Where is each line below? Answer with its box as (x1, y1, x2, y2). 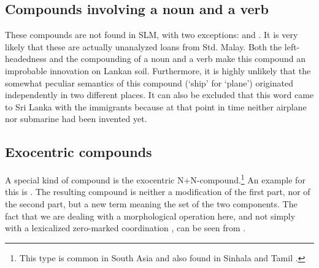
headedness (5, 52, 47, 65)
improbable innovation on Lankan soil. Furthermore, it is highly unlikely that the (5, 64, 311, 77)
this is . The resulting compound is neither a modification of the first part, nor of (5, 185, 310, 198)
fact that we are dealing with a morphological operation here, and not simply (5, 209, 296, 222)
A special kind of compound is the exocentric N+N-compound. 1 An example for (5, 172, 306, 186)
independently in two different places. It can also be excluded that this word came (5, 88, 314, 101)
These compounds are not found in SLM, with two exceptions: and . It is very (5, 28, 298, 41)
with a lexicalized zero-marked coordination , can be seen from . (5, 221, 246, 234)
